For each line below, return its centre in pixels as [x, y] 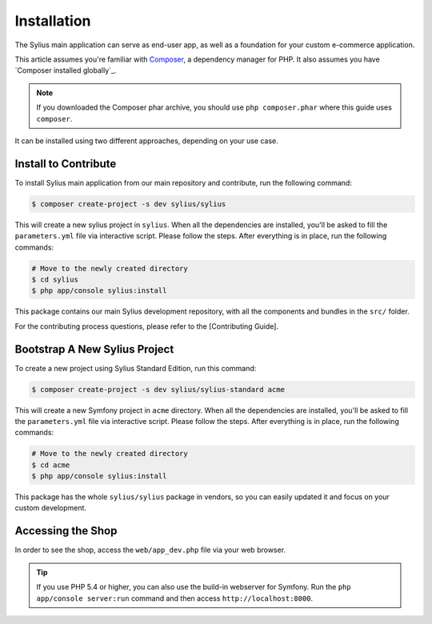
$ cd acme [51, 465]
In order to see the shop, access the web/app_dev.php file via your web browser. [150, 550]
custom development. [51, 508]
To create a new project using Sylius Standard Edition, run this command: [136, 368]
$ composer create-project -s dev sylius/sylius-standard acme [158, 389]
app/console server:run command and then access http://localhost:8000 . [175, 598]
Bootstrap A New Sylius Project [94, 349]
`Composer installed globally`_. [66, 70]
